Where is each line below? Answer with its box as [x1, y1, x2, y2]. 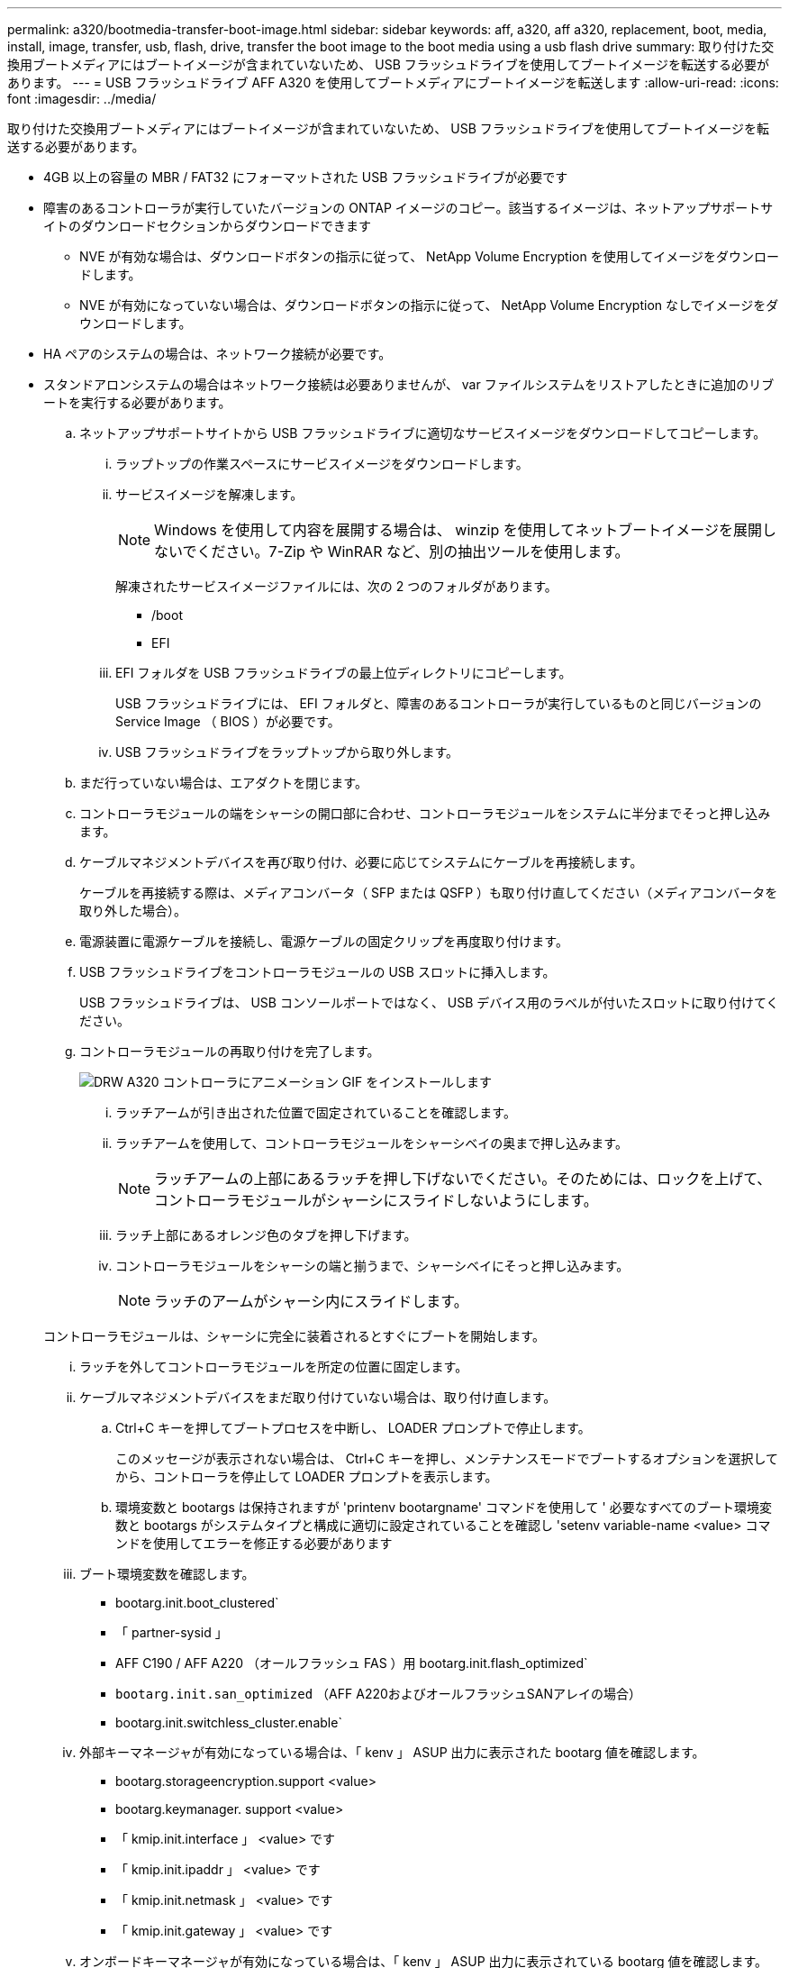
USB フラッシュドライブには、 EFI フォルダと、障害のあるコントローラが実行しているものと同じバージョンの [115, 696, 762, 711]
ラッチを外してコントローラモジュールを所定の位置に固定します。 [79, 1359, 468, 1374]
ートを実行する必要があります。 [43, 395, 231, 410]
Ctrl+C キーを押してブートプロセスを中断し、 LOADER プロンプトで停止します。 [115, 1420, 591, 1435]
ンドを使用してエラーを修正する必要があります [115, 1535, 393, 1551]
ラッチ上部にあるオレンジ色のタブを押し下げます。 [115, 1227, 417, 1243]
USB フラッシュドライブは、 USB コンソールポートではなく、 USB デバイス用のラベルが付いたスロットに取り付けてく [79, 995, 779, 1010]
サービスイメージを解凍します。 [115, 487, 304, 502]
